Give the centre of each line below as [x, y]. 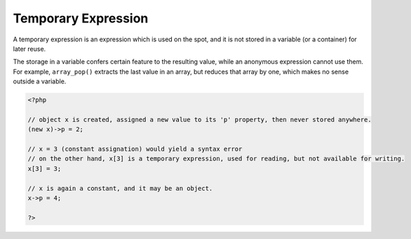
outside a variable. [40, 81]
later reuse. [29, 48]
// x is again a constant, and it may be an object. [120, 188]
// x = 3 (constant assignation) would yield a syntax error [135, 149]
